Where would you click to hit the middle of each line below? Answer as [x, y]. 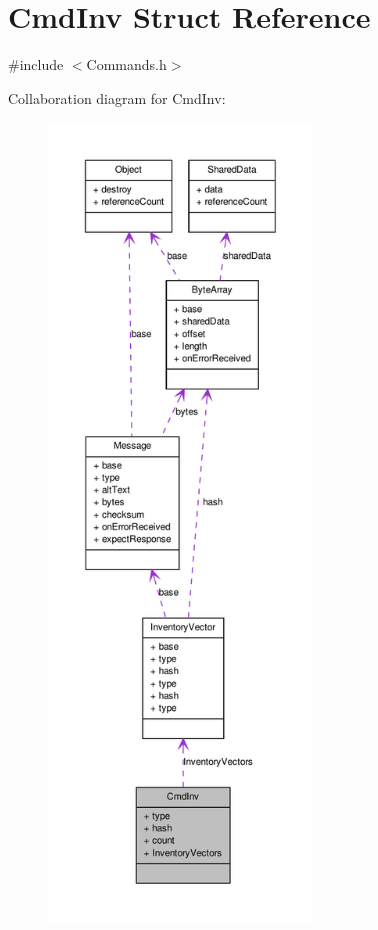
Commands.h [126, 64]
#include [36, 64]
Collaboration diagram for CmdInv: [117, 97]
